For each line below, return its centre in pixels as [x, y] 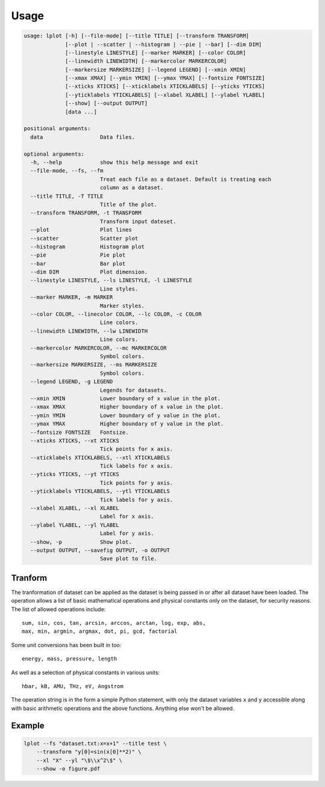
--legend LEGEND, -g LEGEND [72, 382]
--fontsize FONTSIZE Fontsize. [79, 432]
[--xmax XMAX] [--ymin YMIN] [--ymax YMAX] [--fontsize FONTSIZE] [165, 78]
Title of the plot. [128, 204]
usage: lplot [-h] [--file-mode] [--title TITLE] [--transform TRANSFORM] [137, 36]
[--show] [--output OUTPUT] [107, 103]
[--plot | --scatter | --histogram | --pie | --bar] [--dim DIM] [163, 44]
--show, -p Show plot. [81, 542]
